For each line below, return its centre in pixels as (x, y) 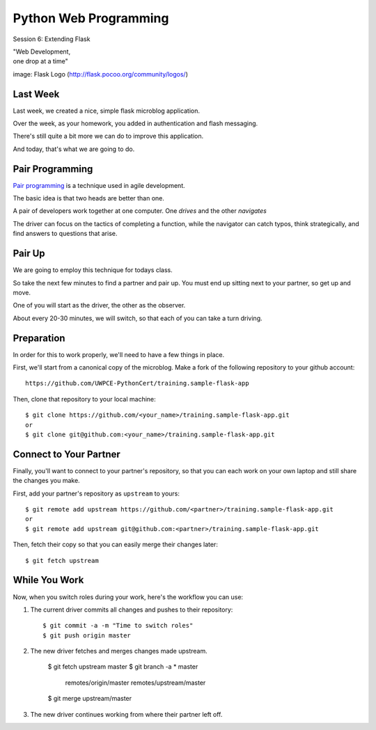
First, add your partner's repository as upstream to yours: (96, 493)
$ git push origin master (87, 635)
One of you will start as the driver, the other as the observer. (99, 306)
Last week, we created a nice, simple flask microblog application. (107, 111)
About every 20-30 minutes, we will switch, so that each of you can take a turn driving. (138, 318)
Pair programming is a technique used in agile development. (99, 185)
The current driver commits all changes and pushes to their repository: (132, 610)
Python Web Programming (91, 18)
